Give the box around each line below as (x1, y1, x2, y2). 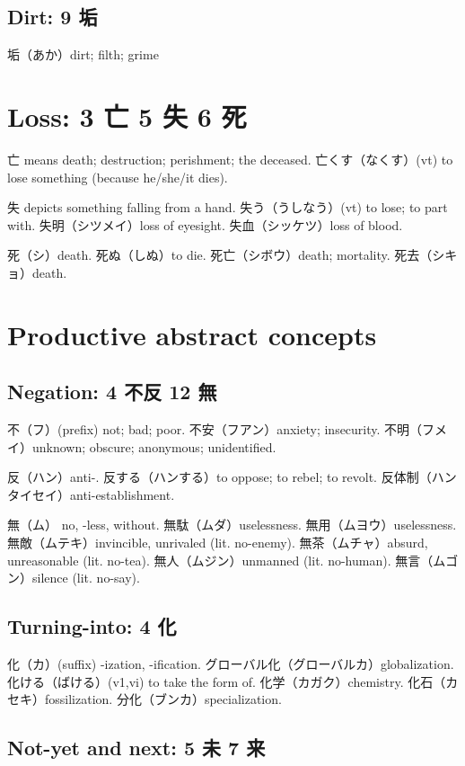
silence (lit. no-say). (31, 568, 140, 587)
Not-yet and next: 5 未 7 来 (7, 734, 266, 762)
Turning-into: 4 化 (7, 612, 177, 640)
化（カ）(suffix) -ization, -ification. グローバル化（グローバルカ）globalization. (7, 655, 454, 673)
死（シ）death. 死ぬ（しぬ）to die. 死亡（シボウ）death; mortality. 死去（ (7, 245, 433, 264)
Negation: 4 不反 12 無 (7, 378, 217, 405)
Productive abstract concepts (7, 316, 377, 352)
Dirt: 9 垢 (7, 3, 98, 31)
